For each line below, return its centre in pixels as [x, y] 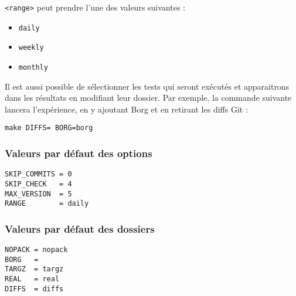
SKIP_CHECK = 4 [38, 184]
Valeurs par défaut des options [79, 153]
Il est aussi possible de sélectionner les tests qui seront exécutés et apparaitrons [147, 86]
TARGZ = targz [34, 269]
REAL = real [32, 279]
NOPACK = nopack [36, 250]
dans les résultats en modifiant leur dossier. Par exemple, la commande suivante [148, 98]
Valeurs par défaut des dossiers [80, 228]
